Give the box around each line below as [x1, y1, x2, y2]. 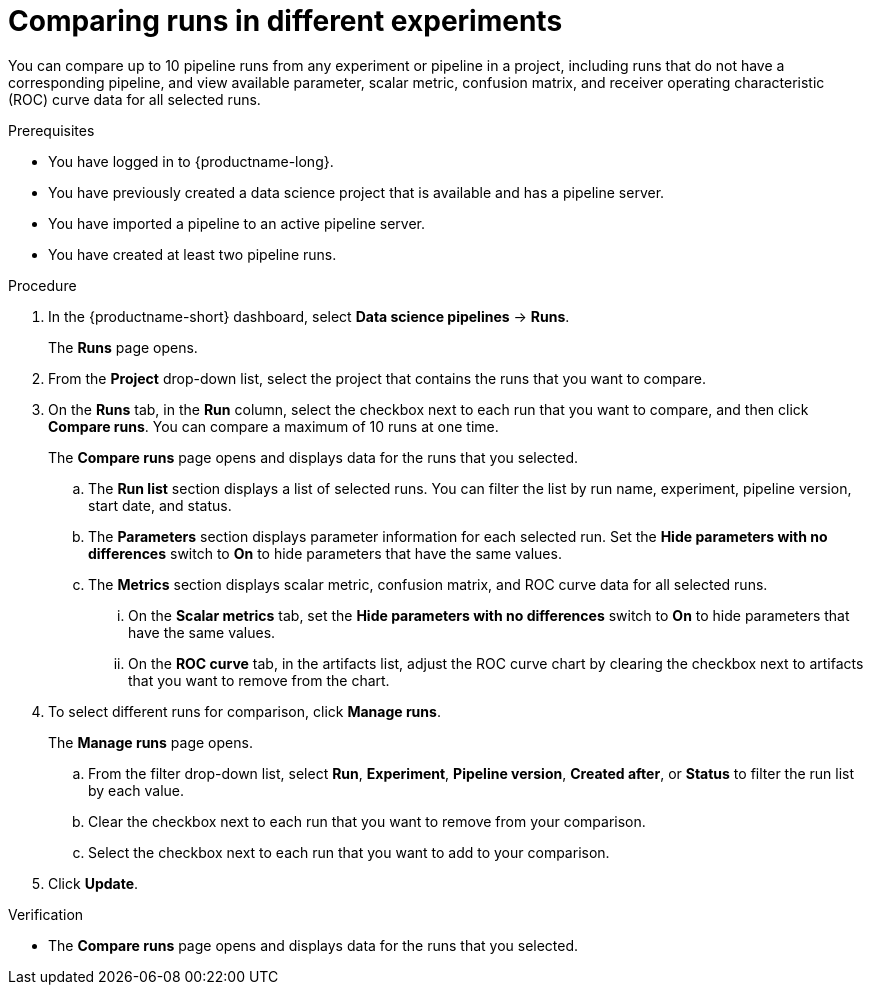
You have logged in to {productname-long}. [48, 152, 334, 170]
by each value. [88, 781, 185, 799]
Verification [8, 905, 84, 923]
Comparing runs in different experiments [8, 4, 563, 38]
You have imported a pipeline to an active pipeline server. [48, 214, 425, 232]
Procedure [8, 276, 77, 294]
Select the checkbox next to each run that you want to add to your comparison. [88, 843, 610, 861]
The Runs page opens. [48, 338, 198, 356]
